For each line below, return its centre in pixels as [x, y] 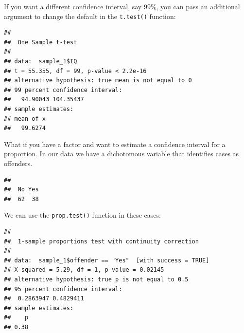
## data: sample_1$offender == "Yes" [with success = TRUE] [107, 260]
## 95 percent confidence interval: [63, 289]
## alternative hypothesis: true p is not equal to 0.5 [96, 279]
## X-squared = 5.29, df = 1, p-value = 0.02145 [84, 270]
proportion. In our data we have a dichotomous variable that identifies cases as [122, 154]
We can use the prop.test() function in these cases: [82, 215]
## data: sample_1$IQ [41, 62]
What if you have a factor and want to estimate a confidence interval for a [115, 144]
